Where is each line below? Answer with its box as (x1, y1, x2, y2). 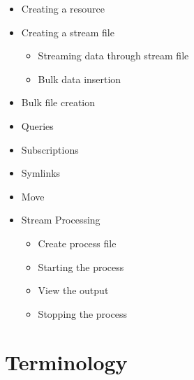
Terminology (5, 347, 128, 376)
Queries (21, 118, 54, 133)
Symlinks (21, 166, 61, 180)
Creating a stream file (21, 24, 114, 39)
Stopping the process (38, 306, 127, 321)
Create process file (38, 235, 117, 250)
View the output (38, 283, 109, 298)
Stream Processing (21, 212, 100, 227)
